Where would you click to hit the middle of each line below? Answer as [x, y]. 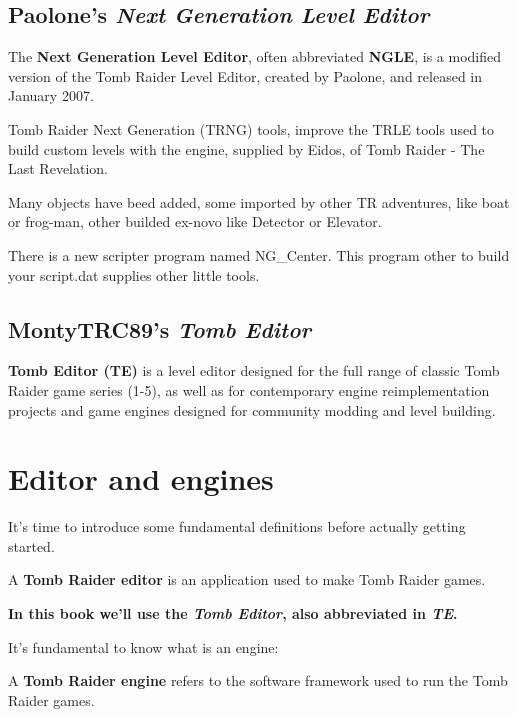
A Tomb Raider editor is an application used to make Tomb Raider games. [247, 579]
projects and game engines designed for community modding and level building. [252, 409]
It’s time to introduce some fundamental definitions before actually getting [237, 526]
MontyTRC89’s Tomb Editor [160, 328]
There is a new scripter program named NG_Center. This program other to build [259, 254]
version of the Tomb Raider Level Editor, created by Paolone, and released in [245, 75]
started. [31, 545]
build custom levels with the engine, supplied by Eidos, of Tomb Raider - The [246, 148]
